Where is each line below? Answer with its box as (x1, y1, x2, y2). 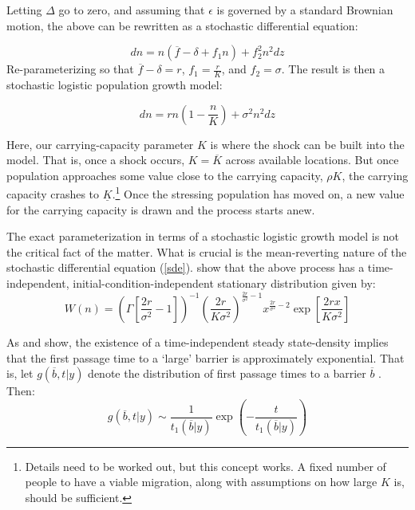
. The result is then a (281, 61, 385, 77)
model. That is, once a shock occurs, (6, 151, 185, 168)
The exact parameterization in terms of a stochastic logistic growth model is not (6, 228, 400, 245)
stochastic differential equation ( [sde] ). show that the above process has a (6, 259, 365, 276)
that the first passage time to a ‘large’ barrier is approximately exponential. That (6, 349, 405, 366)
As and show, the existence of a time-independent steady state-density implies (6, 333, 389, 350)
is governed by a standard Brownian (216, 2, 393, 18)
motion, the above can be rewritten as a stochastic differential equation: (6, 17, 358, 33)
